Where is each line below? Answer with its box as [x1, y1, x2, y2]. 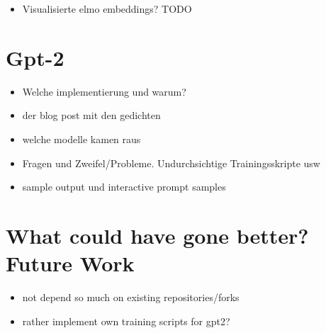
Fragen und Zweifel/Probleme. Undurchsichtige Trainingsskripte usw [22, 155, 320, 170]
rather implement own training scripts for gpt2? [22, 313, 230, 328]
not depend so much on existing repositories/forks [22, 290, 240, 304]
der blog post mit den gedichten [22, 108, 161, 123]
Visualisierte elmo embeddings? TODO [22, 1, 192, 16]
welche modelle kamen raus [22, 131, 141, 146]
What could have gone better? [6, 220, 309, 249]
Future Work [6, 249, 135, 278]
